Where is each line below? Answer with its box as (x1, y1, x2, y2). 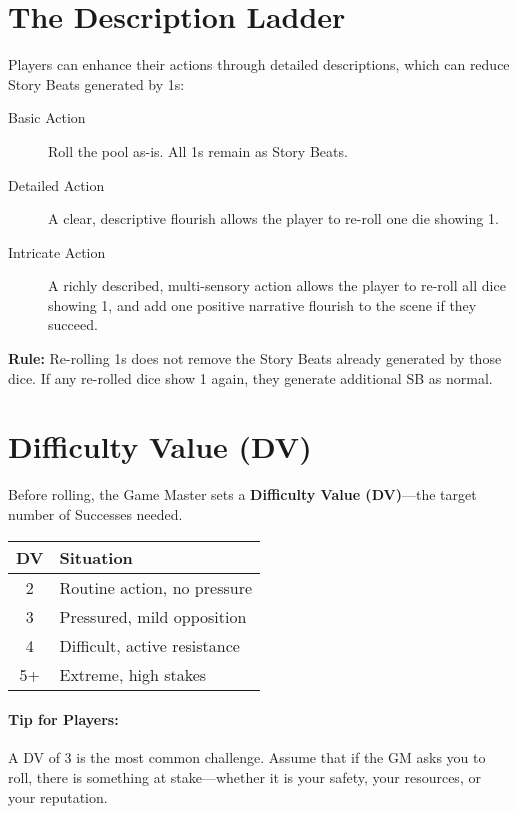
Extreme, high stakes (59, 662, 207, 686)
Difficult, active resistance (59, 633, 240, 657)
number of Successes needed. (8, 503, 183, 524)
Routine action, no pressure (59, 575, 253, 599)
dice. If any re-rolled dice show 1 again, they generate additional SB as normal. (8, 367, 493, 388)
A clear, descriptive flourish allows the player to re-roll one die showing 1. (48, 208, 499, 229)
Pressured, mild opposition (59, 604, 247, 628)
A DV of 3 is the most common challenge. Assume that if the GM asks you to (8, 747, 486, 768)
